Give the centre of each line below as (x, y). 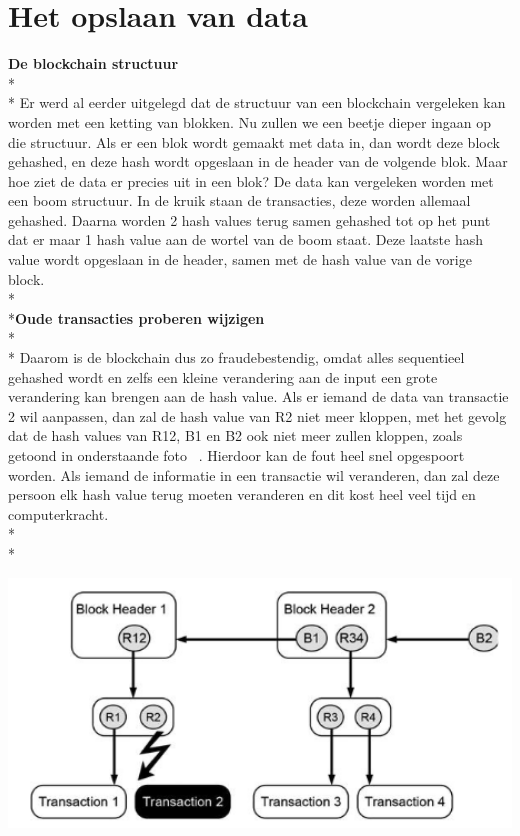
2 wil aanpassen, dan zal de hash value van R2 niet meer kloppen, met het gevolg (257, 415)
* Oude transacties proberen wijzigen (136, 317)
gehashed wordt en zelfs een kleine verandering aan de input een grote (223, 376)
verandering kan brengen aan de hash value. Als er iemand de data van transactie (258, 396)
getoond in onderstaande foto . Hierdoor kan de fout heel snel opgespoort (236, 455)
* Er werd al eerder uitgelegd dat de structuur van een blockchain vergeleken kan (257, 102)
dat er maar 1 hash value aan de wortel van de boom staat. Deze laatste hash (246, 239)
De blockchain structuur (93, 63)
